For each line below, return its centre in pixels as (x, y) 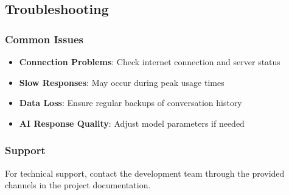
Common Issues (44, 39)
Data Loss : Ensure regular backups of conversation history (131, 103)
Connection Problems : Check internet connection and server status (150, 62)
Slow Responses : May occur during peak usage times (122, 82)
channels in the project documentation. (78, 185)
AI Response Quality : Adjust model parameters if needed (132, 123)
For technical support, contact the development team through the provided (145, 173)
